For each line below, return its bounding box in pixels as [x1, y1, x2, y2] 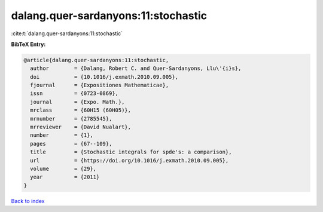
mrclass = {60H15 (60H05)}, [30, 107, 132, 113]
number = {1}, [30, 132, 94, 139]
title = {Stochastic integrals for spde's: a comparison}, [30, 149, 232, 155]
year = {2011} [30, 174, 100, 180]
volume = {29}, [30, 165, 97, 172]
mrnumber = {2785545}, [30, 115, 112, 122]
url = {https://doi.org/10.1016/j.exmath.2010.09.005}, [30, 157, 229, 164]
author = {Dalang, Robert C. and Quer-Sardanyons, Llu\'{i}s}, [30, 65, 242, 72]
